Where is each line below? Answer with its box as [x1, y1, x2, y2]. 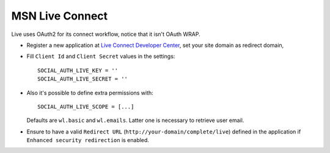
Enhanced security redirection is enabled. [26, 137, 150, 144]
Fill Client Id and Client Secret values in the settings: [26, 52, 175, 60]
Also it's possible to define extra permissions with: [26, 89, 154, 96]
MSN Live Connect [11, 9, 108, 23]
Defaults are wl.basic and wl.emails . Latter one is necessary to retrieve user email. [26, 116, 244, 124]
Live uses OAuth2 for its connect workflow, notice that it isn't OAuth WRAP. [11, 30, 201, 38]
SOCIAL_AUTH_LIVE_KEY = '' [37, 67, 119, 74]
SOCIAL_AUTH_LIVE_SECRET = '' [37, 76, 128, 82]
